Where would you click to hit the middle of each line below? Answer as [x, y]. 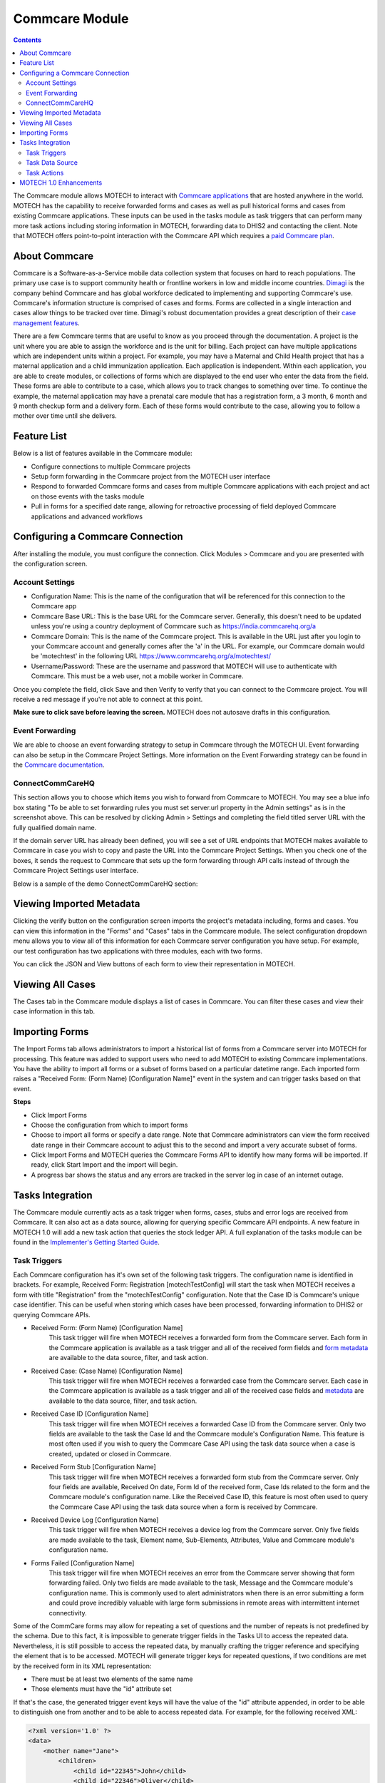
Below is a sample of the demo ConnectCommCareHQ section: [106, 884]
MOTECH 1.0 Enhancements [61, 183]
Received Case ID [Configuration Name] [90, 1414]
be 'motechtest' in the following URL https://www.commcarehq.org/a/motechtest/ [151, 656]
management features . [46, 323]
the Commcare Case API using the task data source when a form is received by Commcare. [183, 1507]
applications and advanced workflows [87, 516]
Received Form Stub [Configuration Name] [93, 1467]
